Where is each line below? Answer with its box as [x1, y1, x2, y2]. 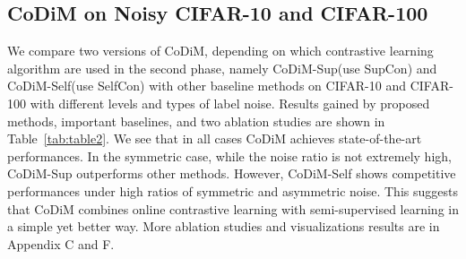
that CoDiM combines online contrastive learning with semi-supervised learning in [7, 199, 459, 218]
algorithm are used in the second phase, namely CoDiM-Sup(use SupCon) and [7, 58, 437, 77]
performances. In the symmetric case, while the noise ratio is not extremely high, [7, 146, 452, 165]
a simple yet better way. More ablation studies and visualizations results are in [7, 217, 440, 236]
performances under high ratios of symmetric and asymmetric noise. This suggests [7, 181, 458, 200]
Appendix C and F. [7, 234, 115, 253]
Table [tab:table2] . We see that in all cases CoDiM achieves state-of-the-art [7, 129, 422, 148]
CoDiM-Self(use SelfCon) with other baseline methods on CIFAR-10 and [7, 76, 406, 95]
